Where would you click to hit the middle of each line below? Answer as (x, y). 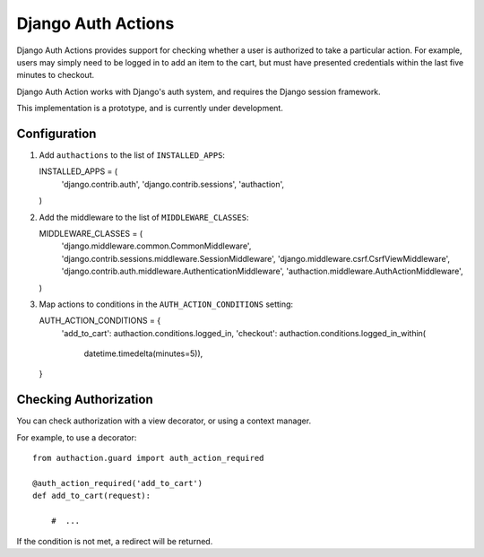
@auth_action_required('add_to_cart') (118, 483)
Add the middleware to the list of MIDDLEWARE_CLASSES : (144, 217)
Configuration (56, 133)
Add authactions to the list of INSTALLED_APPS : (132, 155)
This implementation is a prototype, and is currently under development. (150, 109)
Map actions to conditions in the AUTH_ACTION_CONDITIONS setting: (166, 304)
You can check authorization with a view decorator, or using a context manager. (164, 421)
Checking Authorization (85, 400)
